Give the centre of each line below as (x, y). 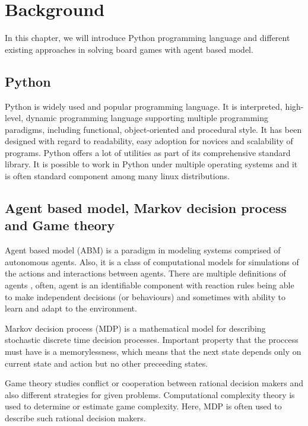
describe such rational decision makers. (75, 417)
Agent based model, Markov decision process (146, 208)
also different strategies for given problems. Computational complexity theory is (150, 394)
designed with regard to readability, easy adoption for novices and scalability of (149, 141)
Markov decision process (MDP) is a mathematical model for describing (135, 328)
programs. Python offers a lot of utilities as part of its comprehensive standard (148, 152)
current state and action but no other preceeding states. (107, 363)
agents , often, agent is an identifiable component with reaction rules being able (150, 285)
